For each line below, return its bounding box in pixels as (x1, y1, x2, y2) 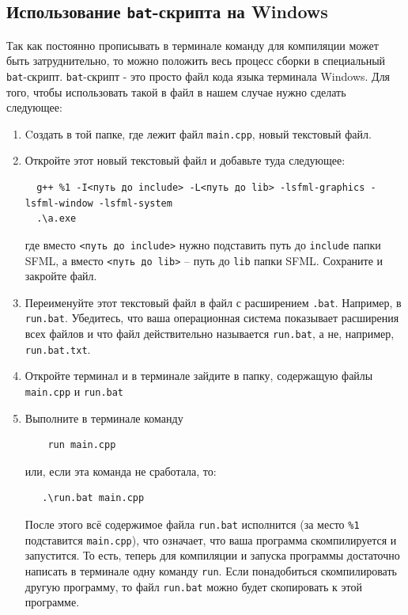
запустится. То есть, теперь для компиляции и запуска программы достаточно (25, 547, 400, 564)
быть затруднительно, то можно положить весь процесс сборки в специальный (6, 52, 386, 69)
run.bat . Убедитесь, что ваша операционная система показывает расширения (25, 309, 399, 326)
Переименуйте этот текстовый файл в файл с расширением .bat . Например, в (25, 294, 402, 310)
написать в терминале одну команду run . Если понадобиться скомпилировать (25, 562, 397, 579)
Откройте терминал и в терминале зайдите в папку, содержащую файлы (25, 367, 373, 384)
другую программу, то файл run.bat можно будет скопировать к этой (25, 578, 362, 594)
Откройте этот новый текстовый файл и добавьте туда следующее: (25, 152, 346, 169)
